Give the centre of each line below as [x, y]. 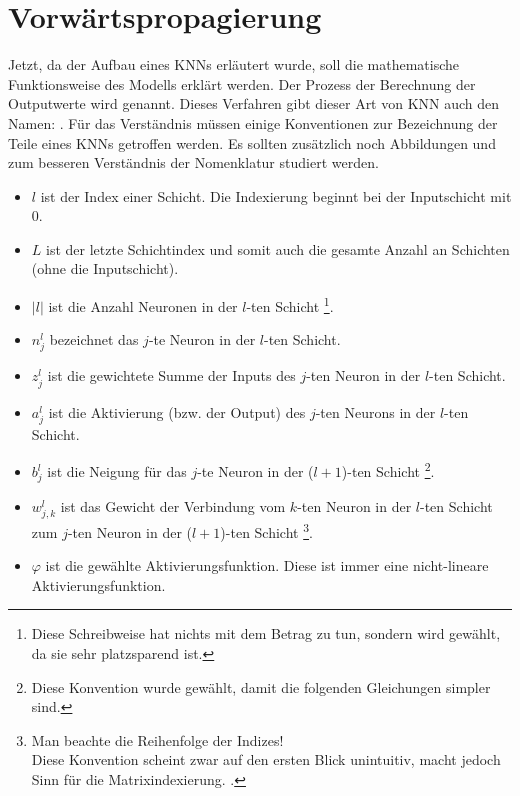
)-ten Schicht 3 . [266, 530]
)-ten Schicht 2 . [388, 470]
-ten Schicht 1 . [290, 304]
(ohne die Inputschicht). [105, 268]
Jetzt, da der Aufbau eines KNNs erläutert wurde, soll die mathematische [233, 64]
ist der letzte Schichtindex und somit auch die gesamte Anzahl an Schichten [278, 248]
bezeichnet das [94, 339]
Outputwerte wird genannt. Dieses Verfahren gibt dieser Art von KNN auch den [254, 103]
